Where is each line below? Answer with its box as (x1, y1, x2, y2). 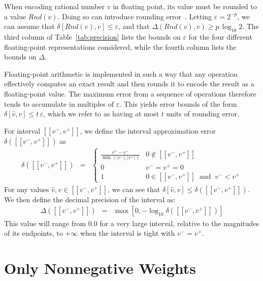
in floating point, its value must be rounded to (113, 1, 257, 11)
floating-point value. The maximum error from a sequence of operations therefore (4, 88, 256, 99)
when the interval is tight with (80, 228, 175, 238)
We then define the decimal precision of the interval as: (4, 194, 176, 204)
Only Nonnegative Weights (4, 257, 196, 278)
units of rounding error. (166, 108, 240, 119)
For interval (4, 125, 41, 136)
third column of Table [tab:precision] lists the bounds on (4, 31, 181, 42)
